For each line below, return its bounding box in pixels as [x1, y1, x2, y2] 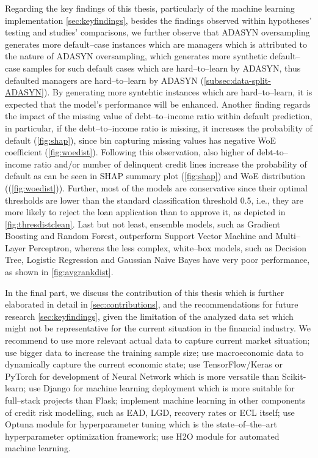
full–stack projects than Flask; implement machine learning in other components [5, 394, 306, 406]
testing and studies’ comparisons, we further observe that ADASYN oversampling [5, 26, 310, 39]
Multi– [275, 229, 301, 242]
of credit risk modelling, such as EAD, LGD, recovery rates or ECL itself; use [5, 405, 295, 418]
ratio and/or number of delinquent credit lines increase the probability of [34, 157, 307, 170]
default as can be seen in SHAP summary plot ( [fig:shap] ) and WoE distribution [5, 169, 306, 182]
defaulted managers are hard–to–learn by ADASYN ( [5, 73, 204, 86]
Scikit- [282, 369, 306, 382]
